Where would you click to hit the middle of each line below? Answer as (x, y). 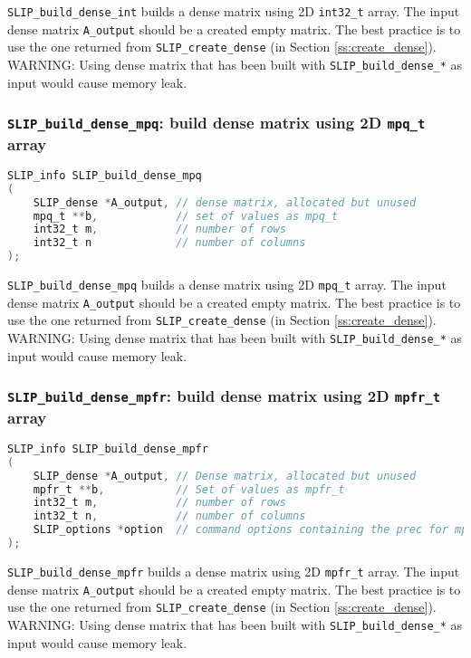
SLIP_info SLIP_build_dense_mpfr (108, 448)
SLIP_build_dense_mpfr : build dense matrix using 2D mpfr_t (224, 396)
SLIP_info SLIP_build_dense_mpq (105, 175)
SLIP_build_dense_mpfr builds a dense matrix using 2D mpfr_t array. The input (234, 571)
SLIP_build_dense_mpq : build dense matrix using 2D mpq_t (216, 123)
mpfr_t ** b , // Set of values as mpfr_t (189, 489)
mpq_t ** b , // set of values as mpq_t (186, 216)
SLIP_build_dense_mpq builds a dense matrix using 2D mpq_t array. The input (227, 285)
